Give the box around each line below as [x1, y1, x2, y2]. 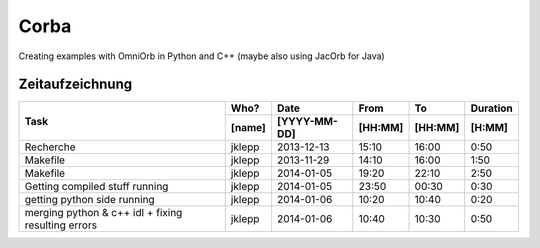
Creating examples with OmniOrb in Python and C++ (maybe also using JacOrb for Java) [18, 50, 385, 62]
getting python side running [24, 193, 155, 207]
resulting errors [24, 218, 98, 232]
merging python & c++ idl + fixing [24, 206, 183, 220]
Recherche [24, 140, 76, 154]
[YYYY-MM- [276, 115, 339, 129]
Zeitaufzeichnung [18, 76, 133, 93]
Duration [470, 101, 514, 115]
